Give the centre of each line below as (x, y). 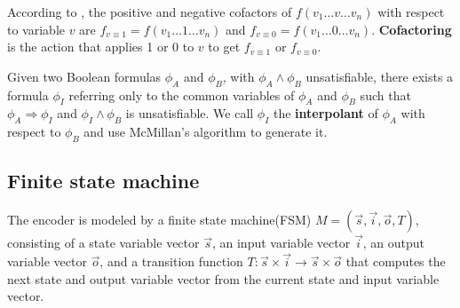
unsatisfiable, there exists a (380, 76)
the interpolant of (325, 113)
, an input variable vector (281, 243)
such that (385, 95)
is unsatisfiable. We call (190, 113)
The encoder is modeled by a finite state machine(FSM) (159, 220)
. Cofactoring (412, 29)
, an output (393, 243)
